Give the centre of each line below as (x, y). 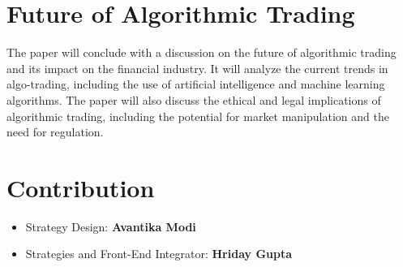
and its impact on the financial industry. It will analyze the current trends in (197, 68)
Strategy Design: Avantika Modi (111, 226)
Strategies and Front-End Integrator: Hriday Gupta (159, 254)
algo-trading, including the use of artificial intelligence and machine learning (196, 84)
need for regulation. (55, 132)
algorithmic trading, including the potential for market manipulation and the (198, 116)
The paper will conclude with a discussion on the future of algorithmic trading (201, 52)
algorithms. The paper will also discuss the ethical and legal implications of (194, 99)
